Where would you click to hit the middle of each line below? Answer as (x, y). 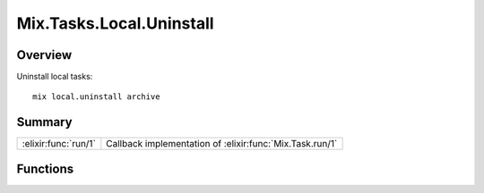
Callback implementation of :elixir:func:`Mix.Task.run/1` (222, 144)
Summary (44, 122)
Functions (45, 168)
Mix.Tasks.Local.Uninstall (115, 23)
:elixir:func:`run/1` (59, 144)
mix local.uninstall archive (96, 97)
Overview (44, 55)
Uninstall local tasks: (55, 77)
